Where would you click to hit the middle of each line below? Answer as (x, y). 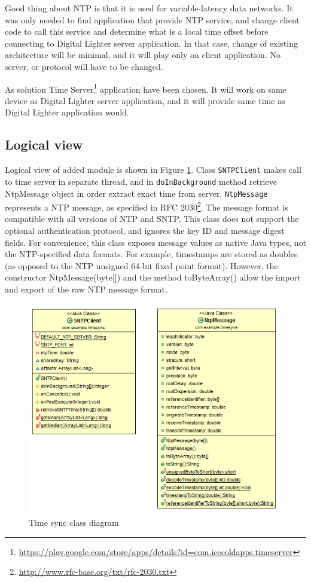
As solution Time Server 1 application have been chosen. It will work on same (146, 88)
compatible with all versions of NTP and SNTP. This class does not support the (152, 219)
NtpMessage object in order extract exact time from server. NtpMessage (136, 193)
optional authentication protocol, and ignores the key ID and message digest (145, 231)
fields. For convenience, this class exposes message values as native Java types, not (156, 242)
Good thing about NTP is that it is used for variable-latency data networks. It (149, 8)
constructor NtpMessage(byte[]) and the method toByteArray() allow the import (153, 277)
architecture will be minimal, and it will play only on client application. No (143, 55)
